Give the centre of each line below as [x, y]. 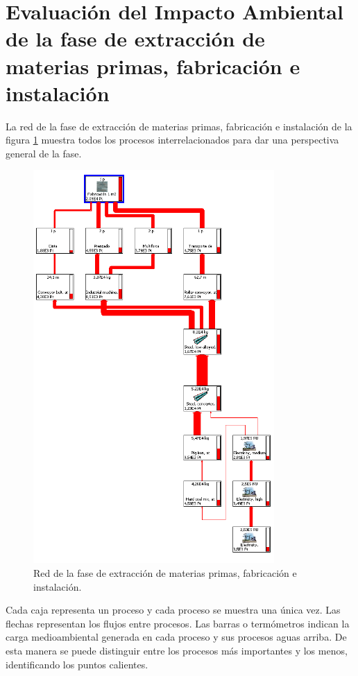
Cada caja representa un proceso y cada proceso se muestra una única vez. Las [173, 610]
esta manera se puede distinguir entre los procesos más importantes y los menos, [177, 650]
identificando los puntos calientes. [77, 664]
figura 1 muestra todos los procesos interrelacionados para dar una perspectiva [172, 140]
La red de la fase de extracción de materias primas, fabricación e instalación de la [179, 126]
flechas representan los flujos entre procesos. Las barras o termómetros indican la [178, 623]
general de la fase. [44, 153]
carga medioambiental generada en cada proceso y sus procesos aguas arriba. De [176, 637]
